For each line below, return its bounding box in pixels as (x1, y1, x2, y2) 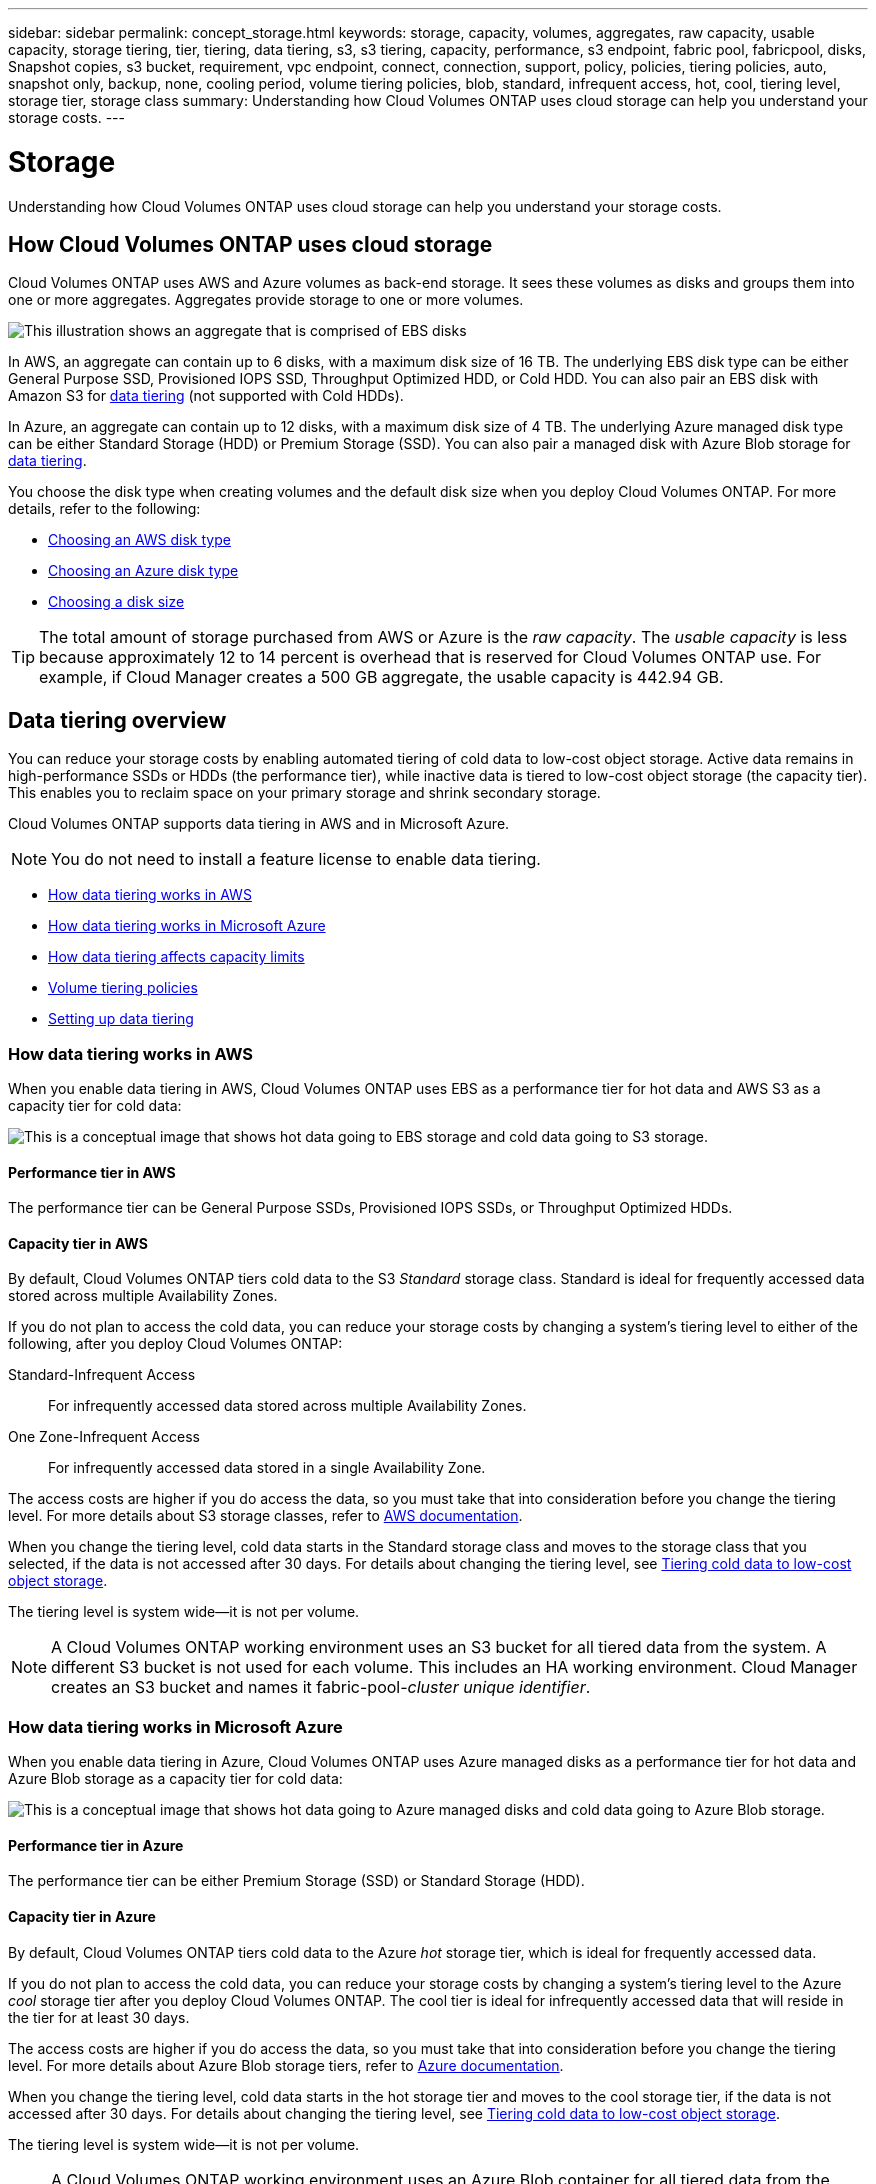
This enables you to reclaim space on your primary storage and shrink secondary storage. (8, 784, 601, 802)
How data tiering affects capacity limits (48, 948, 305, 966)
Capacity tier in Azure (8, 1907, 156, 1925)
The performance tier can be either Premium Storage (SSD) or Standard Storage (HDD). (8, 1872, 585, 1890)
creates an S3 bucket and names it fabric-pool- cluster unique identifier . (51, 1677, 591, 1698)
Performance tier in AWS (8, 1163, 176, 1181)
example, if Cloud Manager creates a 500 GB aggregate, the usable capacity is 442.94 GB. (39, 667, 724, 688)
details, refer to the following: (8, 500, 201, 518)
